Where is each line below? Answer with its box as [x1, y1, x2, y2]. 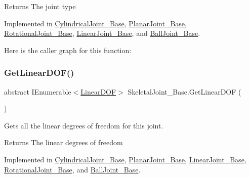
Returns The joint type [4, 1, 76, 11]
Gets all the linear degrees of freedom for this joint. [4, 120, 163, 130]
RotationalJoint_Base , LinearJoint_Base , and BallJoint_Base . [4, 28, 200, 38]
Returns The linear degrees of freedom [4, 137, 123, 148]
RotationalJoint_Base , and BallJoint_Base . [4, 164, 141, 174]
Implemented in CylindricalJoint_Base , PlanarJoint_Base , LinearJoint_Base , [4, 154, 246, 164]
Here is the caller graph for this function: [4, 45, 132, 55]
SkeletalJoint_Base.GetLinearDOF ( [128, 86, 241, 97]
